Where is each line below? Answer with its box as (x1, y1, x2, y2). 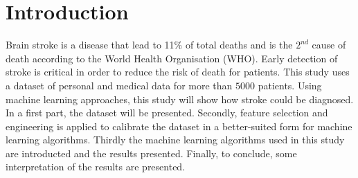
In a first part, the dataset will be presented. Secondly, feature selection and (6, 105, 328, 120)
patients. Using (258, 78, 322, 92)
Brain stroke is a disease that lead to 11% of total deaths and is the (6, 37, 293, 52)
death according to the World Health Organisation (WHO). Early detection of (6, 51, 338, 65)
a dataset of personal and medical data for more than (6, 78, 233, 92)
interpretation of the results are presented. (6, 159, 186, 174)
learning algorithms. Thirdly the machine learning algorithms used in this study (6, 132, 345, 147)
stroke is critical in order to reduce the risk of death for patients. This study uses (6, 64, 350, 79)
